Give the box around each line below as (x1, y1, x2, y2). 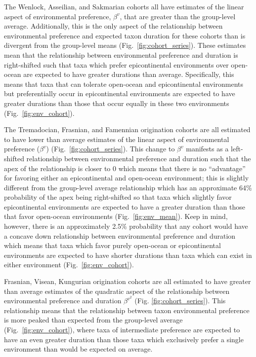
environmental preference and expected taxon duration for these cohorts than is (4, 30, 246, 40)
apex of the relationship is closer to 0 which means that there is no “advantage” (4, 163, 246, 173)
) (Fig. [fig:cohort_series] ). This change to (46, 143, 175, 154)
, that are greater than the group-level (120, 11, 236, 21)
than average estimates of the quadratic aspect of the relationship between (4, 286, 230, 296)
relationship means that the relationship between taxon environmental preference (4, 305, 250, 315)
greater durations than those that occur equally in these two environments (4, 98, 229, 108)
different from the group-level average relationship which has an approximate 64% (4, 182, 252, 192)
